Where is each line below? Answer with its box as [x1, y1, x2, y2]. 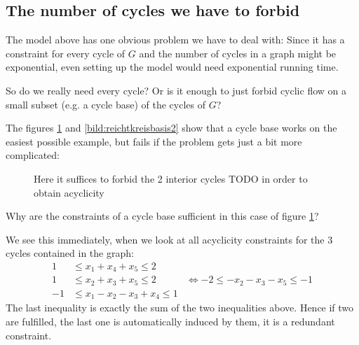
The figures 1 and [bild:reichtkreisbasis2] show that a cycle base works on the [6, 120, 337, 135]
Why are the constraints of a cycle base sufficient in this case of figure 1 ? [6, 209, 319, 223]
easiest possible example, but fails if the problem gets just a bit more [6, 134, 302, 148]
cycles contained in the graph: [6, 246, 134, 260]
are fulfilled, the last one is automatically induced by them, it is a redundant [6, 314, 335, 328]
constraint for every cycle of [6, 45, 126, 60]
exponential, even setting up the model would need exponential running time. [6, 59, 339, 74]
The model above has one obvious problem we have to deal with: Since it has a [6, 32, 345, 47]
